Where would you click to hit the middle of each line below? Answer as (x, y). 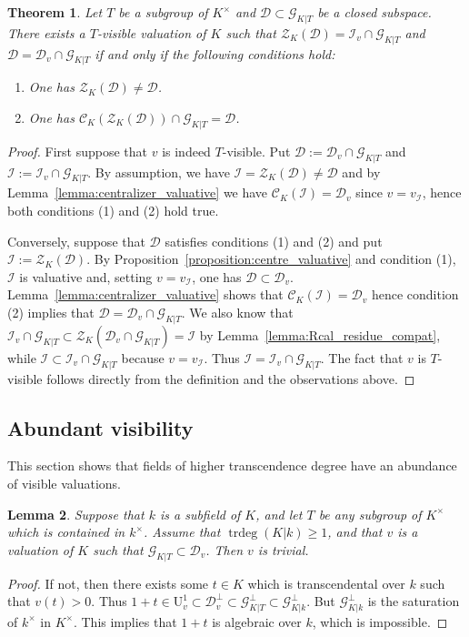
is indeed (186, 151)
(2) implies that (51, 312)
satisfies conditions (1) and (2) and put (274, 241)
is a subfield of (200, 514)
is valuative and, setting (86, 276)
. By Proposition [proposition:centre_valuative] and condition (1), (271, 259)
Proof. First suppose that (78, 151)
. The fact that (362, 357)
